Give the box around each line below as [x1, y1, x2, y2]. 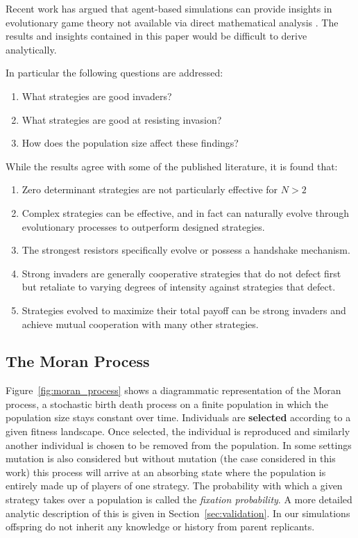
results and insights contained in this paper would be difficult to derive [6, 28, 307, 43]
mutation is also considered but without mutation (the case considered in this [6, 451, 336, 466]
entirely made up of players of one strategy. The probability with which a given [6, 478, 343, 493]
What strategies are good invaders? [22, 88, 172, 103]
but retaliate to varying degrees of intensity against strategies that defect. [22, 279, 336, 294]
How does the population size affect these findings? [22, 136, 239, 150]
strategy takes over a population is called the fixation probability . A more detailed [6, 492, 352, 507]
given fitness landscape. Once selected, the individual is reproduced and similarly [6, 424, 350, 439]
